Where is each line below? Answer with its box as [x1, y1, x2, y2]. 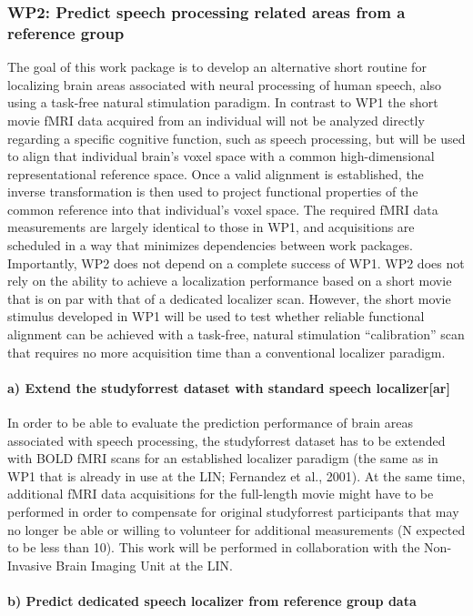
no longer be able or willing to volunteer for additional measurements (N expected [7, 520, 466, 539]
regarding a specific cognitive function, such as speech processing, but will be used [7, 128, 466, 147]
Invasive [7, 555, 52, 574]
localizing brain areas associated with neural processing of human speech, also [7, 75, 442, 94]
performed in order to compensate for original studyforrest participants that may [7, 502, 459, 520]
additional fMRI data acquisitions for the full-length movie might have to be [7, 484, 434, 503]
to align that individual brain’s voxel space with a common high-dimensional [7, 146, 435, 166]
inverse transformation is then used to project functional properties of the [7, 182, 418, 201]
